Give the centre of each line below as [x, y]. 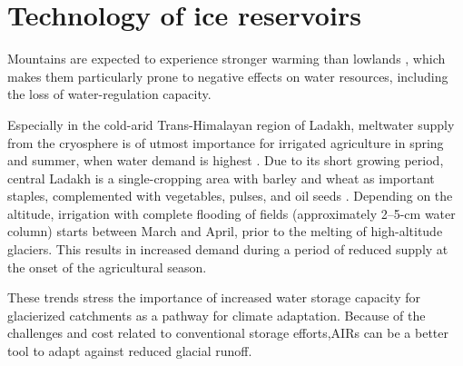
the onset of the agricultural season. [107, 267]
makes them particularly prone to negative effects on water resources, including [228, 76]
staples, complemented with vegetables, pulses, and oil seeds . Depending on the [230, 196]
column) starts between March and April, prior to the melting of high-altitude [225, 231]
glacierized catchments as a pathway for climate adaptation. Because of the [217, 315]
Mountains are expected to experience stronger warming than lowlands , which [227, 59]
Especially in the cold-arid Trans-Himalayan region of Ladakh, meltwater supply [231, 124]
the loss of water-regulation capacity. [109, 94]
